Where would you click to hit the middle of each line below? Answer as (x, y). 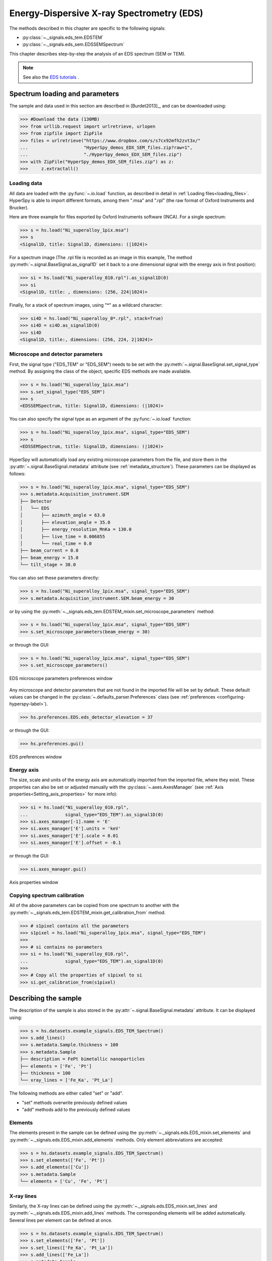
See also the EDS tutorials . (51, 77)
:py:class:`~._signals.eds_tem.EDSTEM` (63, 37)
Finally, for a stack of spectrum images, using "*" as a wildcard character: (86, 305)
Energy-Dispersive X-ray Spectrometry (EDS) (106, 13)
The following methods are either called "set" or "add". (66, 1093)
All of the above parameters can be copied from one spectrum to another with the (94, 905)
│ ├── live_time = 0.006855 (62, 536)
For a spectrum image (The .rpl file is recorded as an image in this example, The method (101, 257)
